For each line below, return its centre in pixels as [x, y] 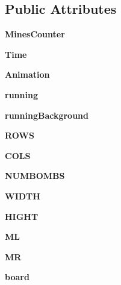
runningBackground [47, 115]
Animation [27, 74]
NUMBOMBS [35, 176]
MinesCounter [35, 34]
